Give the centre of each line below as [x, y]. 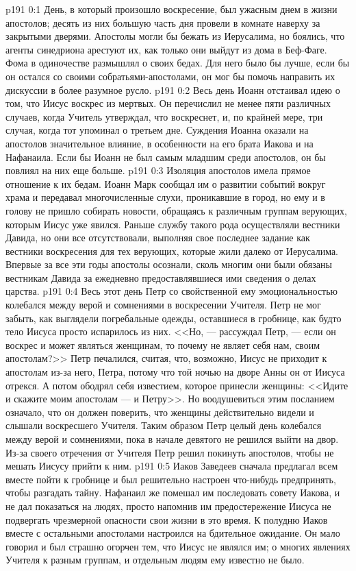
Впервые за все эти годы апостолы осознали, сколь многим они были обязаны [169, 264]
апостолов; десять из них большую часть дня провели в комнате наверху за [163, 22]
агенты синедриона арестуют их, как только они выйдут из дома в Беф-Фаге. [166, 49]
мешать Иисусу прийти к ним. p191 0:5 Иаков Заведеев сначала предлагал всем [172, 466]
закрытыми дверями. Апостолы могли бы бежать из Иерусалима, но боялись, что [175, 36]
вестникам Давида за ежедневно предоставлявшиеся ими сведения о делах [161, 277]
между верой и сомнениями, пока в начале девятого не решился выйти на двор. [172, 439]
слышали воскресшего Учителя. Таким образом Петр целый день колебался [164, 425]
